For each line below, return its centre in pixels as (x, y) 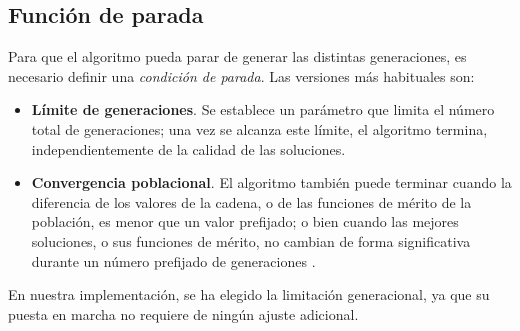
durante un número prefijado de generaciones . (173, 260)
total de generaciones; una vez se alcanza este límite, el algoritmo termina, (259, 128)
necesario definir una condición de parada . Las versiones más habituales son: (241, 75)
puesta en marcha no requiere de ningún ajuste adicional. (183, 313)
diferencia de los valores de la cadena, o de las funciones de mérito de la (251, 201)
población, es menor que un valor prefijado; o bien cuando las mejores (245, 221)
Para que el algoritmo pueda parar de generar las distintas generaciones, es (237, 56)
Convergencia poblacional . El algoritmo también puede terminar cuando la (271, 182)
